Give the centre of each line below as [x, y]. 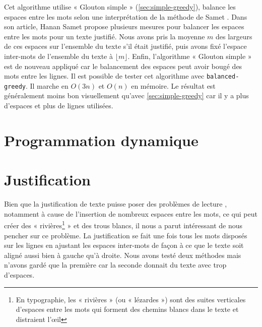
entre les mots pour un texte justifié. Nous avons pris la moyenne [105, 36]
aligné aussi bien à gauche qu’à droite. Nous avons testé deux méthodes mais [123, 255]
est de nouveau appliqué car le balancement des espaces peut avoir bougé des [123, 66]
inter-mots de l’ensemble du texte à [58, 56]
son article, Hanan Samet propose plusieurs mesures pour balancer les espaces [124, 26]
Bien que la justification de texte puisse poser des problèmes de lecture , [116, 204]
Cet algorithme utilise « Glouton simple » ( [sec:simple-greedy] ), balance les [120, 7]
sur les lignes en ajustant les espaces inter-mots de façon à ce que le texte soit [124, 245]
